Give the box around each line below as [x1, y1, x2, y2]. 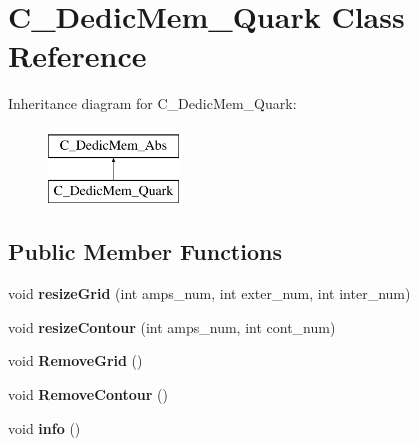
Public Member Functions [8, 236, 282, 267]
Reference [8, 35, 147, 76]
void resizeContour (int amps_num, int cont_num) [8, 316, 336, 337]
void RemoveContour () [8, 384, 168, 405]
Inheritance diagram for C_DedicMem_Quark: [8, 93, 297, 114]
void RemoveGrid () [8, 350, 143, 371]
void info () [8, 417, 81, 438]
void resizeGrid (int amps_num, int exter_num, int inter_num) [8, 283, 411, 304]
